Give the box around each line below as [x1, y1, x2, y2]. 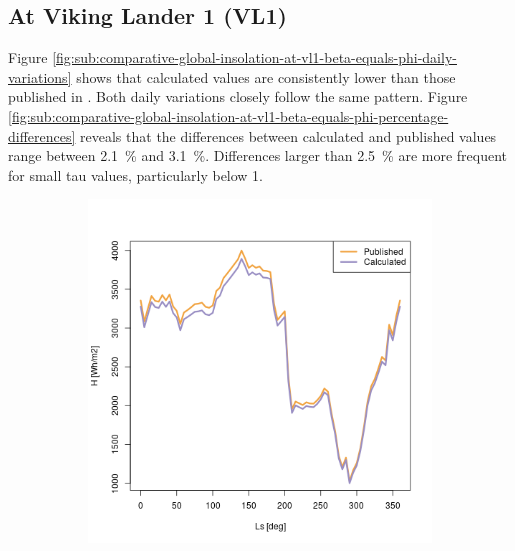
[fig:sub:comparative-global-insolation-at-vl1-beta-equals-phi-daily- [52, 47, 457, 68]
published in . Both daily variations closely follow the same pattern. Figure [8, 86, 468, 107]
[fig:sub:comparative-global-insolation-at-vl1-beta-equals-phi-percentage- [8, 105, 449, 126]
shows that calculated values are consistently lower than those [76, 66, 456, 87]
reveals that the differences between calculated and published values [80, 125, 497, 146]
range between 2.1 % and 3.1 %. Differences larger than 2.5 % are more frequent [8, 145, 508, 166]
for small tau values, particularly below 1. [8, 164, 264, 185]
